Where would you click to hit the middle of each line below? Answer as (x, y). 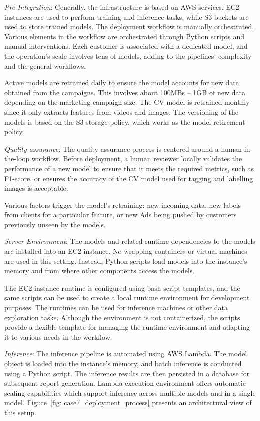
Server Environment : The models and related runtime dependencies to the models (130, 241)
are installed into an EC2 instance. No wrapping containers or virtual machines (126, 251)
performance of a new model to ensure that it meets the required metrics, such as (129, 168)
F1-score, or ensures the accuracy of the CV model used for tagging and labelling (129, 178)
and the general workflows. (45, 65)
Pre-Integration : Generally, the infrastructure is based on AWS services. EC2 (122, 7)
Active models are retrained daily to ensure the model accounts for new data (122, 83)
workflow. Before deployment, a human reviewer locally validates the (137, 158)
